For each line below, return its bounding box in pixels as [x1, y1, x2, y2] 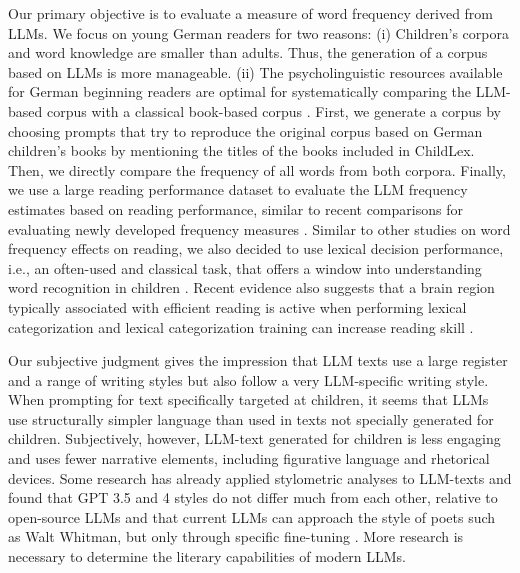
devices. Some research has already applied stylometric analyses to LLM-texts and [8, 467, 512, 488]
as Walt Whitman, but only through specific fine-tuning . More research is [8, 526, 464, 547]
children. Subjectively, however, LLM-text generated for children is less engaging [8, 428, 501, 449]
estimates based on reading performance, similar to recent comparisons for [8, 198, 463, 219]
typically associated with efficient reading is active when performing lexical [8, 296, 467, 317]
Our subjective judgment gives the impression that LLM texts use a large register [8, 350, 508, 371]
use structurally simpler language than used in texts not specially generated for [8, 408, 494, 429]
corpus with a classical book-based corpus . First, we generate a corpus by [46, 100, 501, 121]
